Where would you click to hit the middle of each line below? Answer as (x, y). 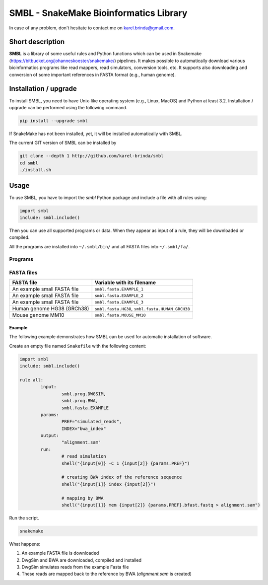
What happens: (25, 544)
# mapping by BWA (82, 498)
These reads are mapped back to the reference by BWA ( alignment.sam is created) (107, 574)
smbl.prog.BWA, (80, 401)
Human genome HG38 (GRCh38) (51, 309)
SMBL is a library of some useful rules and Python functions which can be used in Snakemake (105, 54)
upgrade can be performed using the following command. (68, 107)
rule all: (32, 380)
